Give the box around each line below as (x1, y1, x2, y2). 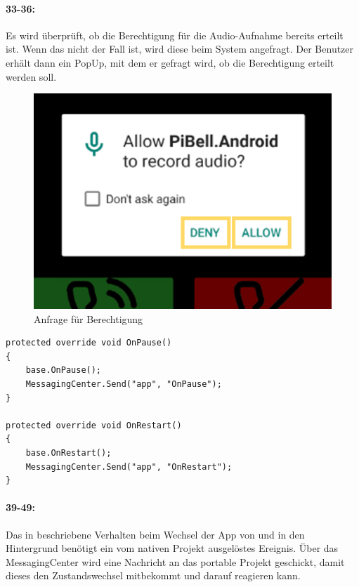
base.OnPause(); (25, 365, 102, 376)
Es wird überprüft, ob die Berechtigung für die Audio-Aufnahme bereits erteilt (6, 27, 344, 42)
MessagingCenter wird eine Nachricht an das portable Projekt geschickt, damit (6, 554, 345, 569)
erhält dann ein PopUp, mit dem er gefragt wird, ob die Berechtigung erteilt (6, 55, 334, 70)
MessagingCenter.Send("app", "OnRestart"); (25, 461, 233, 472)
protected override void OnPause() (6, 338, 172, 348)
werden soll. (6, 69, 57, 84)
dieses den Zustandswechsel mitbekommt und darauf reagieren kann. (6, 568, 301, 583)
